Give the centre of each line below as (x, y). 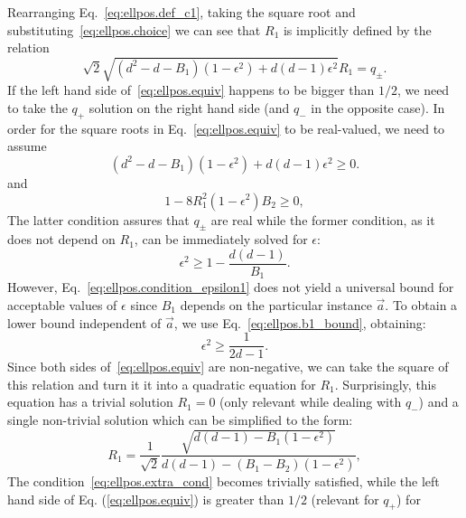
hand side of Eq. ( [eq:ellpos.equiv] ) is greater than (146, 499)
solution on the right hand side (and (189, 107)
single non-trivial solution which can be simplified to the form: (180, 420)
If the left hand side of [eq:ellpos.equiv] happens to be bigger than (191, 90)
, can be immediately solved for (221, 239)
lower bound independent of (84, 322)
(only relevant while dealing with (311, 402)
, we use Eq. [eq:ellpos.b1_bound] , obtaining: (300, 322)
